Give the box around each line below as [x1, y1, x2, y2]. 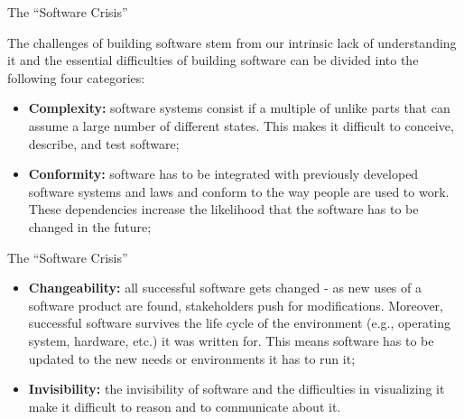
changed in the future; [28, 217, 152, 236]
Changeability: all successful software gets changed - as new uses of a [28, 278, 422, 297]
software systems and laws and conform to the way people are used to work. [28, 182, 450, 200]
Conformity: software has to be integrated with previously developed [28, 164, 419, 183]
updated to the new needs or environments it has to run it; [28, 349, 356, 368]
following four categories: [7, 68, 145, 87]
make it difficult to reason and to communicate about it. [28, 396, 341, 415]
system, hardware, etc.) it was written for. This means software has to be [28, 331, 434, 349]
